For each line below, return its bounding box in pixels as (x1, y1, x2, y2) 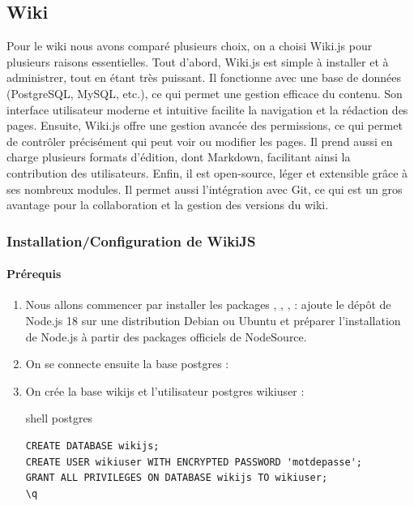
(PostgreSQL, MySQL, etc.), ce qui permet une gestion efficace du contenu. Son (6, 84, 403, 101)
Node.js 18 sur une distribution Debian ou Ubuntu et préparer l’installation (25, 311, 401, 328)
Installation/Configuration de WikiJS (6, 230, 256, 251)
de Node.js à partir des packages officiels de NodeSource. (25, 328, 307, 345)
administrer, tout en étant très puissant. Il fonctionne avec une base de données (6, 69, 402, 86)
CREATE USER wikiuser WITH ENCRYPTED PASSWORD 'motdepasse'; (25, 456, 363, 468)
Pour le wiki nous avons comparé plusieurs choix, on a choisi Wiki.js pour (6, 37, 373, 54)
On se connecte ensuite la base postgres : (25, 355, 229, 372)
